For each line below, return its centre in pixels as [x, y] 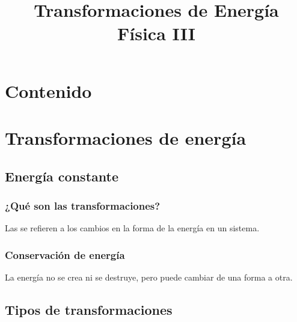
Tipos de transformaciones [89, 309]
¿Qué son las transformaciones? [83, 205]
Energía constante [62, 176]
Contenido [48, 90]
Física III [156, 33]
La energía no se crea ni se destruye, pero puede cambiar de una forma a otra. [149, 277]
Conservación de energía [65, 254]
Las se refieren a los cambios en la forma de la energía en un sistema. [132, 228]
